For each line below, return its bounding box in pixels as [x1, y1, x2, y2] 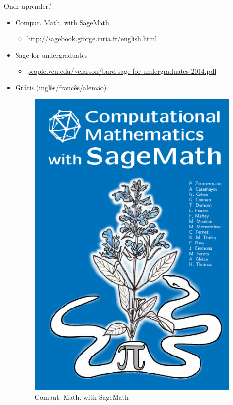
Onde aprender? [4, 1, 51, 11]
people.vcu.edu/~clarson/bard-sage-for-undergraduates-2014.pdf [27, 66, 216, 76]
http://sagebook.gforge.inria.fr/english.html [27, 33, 157, 44]
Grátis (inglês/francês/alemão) [15, 82, 107, 92]
